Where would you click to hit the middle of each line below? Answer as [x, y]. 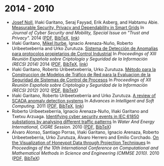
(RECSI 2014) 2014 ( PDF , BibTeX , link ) [50, 64]
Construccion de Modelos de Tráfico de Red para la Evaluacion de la [81, 74]
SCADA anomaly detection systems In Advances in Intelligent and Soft [83, 100]
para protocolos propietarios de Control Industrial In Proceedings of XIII [84, 53]
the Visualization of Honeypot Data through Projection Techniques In [81, 142]
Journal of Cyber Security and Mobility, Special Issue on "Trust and [80, 33]
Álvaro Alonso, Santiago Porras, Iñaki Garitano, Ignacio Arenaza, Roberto [85, 132]
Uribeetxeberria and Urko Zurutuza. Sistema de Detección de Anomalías [85, 48]
